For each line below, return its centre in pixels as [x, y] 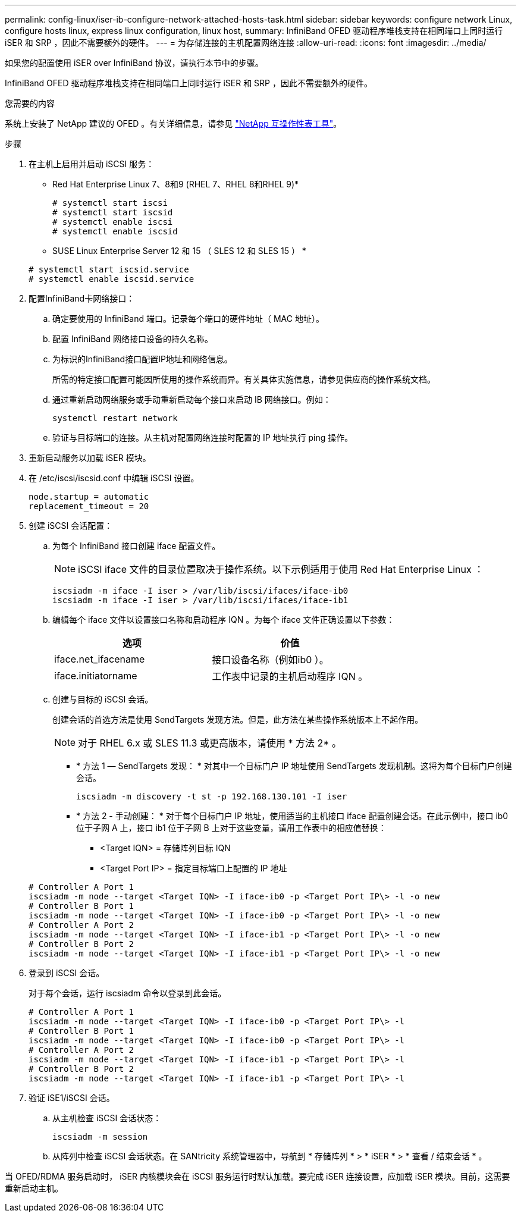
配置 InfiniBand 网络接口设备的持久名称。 [133, 339]
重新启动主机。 [34, 1188]
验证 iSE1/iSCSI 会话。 [72, 1098]
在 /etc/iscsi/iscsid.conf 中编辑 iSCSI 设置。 [114, 478]
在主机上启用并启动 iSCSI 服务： [92, 164]
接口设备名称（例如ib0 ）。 [270, 660]
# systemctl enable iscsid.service [112, 279]
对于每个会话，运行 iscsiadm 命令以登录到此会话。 [128, 993]
